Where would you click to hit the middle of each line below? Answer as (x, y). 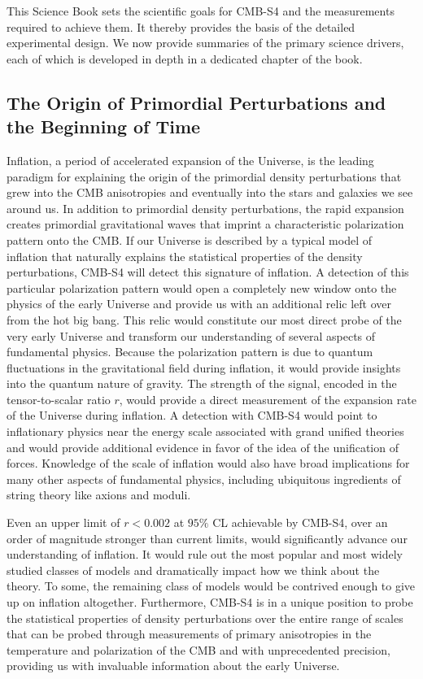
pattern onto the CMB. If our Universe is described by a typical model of (189, 239)
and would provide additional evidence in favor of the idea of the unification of (203, 447)
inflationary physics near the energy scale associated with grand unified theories (205, 431)
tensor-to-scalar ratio (59, 399)
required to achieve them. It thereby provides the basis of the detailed (181, 26)
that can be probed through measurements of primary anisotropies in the (189, 634)
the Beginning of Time (104, 126)
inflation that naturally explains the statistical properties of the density (185, 256)
